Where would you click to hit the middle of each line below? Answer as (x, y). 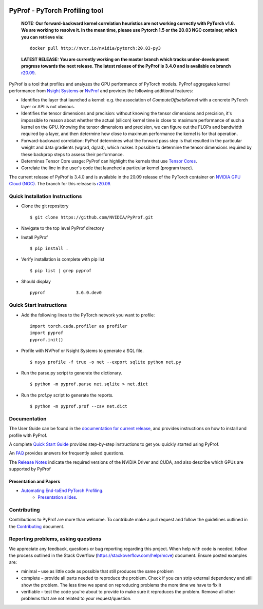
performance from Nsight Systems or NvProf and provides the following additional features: (101, 91)
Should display (36, 282)
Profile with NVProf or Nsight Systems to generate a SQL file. (82, 351)
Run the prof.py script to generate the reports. (67, 395)
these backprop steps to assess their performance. (73, 154)
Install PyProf (35, 237)
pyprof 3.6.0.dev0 (66, 293)
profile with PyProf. (28, 435)
